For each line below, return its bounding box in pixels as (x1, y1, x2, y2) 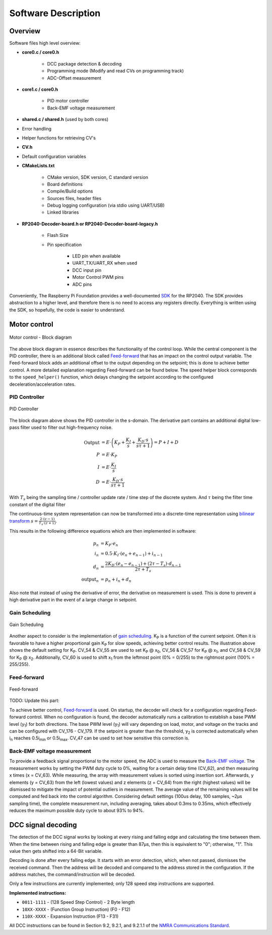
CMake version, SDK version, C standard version (47, 174, 149, 180)
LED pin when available (72, 253, 121, 259)
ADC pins (72, 281, 92, 287)
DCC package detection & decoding (47, 60, 122, 67)
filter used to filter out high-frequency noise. (20, 424, 113, 430)
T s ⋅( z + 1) (38, 521, 56, 526)
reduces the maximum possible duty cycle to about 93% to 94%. (9, 807, 145, 814)
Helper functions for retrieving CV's (22, 135, 96, 141)
